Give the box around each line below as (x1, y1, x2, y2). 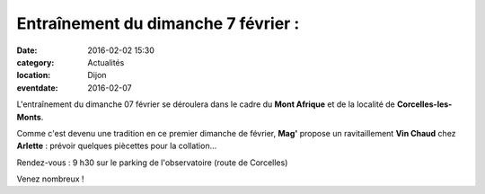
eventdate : (16, 82, 58, 93)
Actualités (87, 57, 125, 67)
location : (16, 70, 51, 81)
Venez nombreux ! (16, 173, 84, 184)
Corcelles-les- (396, 99, 453, 110)
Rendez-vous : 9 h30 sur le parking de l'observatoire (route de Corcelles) (16, 157, 288, 168)
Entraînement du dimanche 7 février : (16, 13, 300, 33)
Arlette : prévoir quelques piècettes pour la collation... (16, 140, 217, 152)
